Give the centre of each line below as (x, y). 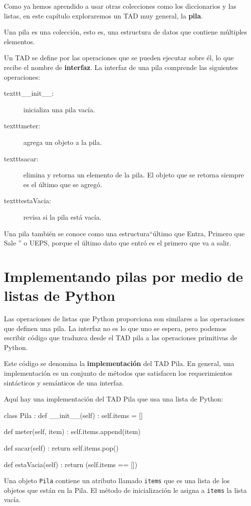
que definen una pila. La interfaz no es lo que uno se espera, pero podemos (115, 328)
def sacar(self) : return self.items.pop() (61, 447)
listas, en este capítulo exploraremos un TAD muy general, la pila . (103, 15)
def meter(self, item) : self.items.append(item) (72, 431)
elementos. (19, 41)
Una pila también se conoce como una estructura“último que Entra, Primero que (125, 233)
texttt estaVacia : (27, 201)
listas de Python (60, 295)
